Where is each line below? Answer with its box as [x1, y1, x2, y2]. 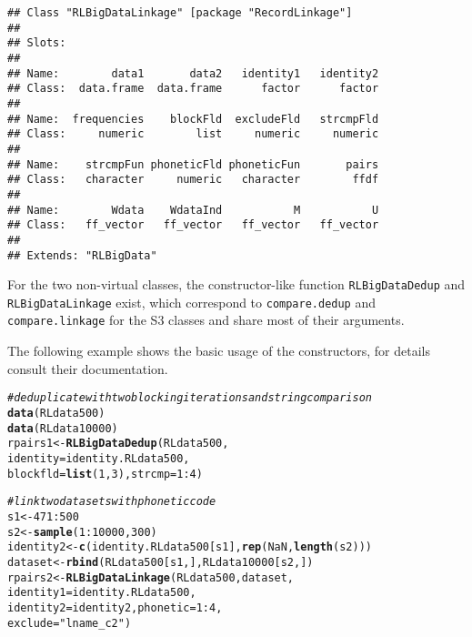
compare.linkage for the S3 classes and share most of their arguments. [7, 310, 405, 329]
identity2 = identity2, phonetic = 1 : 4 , [7, 601, 223, 614]
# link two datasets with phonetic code [7, 495, 216, 509]
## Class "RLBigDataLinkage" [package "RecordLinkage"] [7, 6, 353, 19]
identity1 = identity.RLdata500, [7, 586, 196, 600]
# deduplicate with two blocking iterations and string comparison [7, 391, 372, 405]
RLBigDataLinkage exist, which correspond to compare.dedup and [7, 292, 377, 311]
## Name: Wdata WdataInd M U [7, 203, 379, 217]
